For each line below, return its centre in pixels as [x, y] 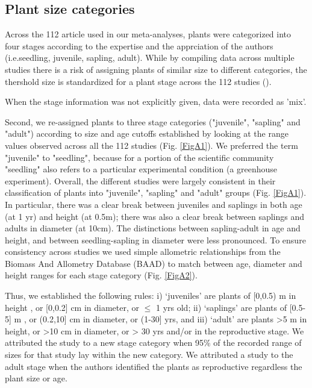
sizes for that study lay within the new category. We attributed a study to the [149, 355]
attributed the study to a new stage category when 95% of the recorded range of [153, 343]
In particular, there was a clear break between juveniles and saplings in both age [154, 204]
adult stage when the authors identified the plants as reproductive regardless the [154, 366]
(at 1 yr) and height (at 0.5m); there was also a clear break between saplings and [155, 216]
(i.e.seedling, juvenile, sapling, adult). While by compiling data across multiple [150, 58]
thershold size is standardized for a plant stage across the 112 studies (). [138, 81]
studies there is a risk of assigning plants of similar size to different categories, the [156, 69]
